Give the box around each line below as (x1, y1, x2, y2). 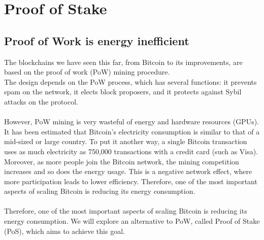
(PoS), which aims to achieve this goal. (4, 225, 125, 236)
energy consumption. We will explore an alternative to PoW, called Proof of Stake (4, 216, 260, 226)
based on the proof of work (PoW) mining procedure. (4, 66, 170, 77)
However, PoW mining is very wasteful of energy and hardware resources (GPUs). (4, 116, 259, 127)
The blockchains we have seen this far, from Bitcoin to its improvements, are (4, 56, 243, 67)
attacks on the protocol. (4, 96, 78, 107)
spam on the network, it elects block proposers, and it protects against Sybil (4, 86, 242, 97)
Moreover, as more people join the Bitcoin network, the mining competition (4, 156, 239, 166)
